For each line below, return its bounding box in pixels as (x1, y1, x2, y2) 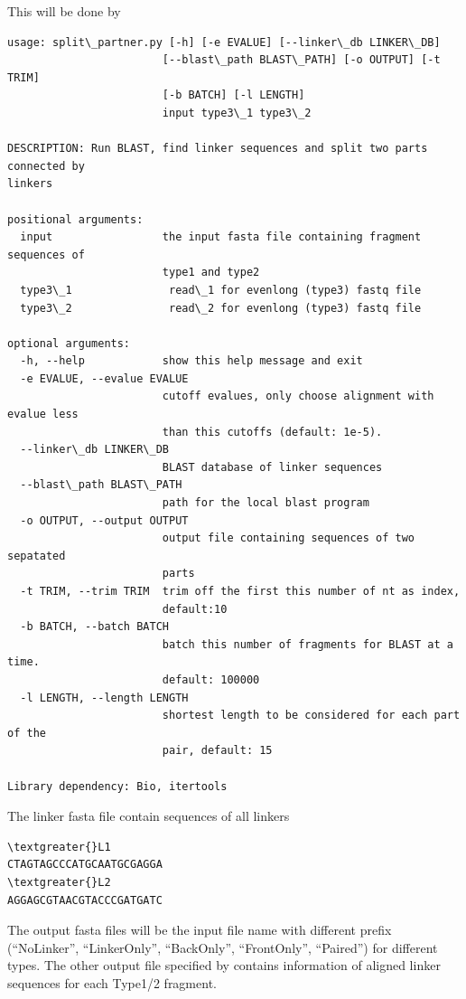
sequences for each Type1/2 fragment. (7, 973, 217, 992)
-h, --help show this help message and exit (20, 354, 363, 368)
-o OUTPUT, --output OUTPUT (20, 514, 189, 527)
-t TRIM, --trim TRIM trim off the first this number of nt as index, (20, 585, 461, 598)
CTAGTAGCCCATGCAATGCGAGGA (7, 858, 163, 872)
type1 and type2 (162, 266, 260, 279)
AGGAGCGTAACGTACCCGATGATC (7, 893, 163, 907)
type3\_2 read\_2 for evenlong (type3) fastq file (20, 301, 422, 315)
